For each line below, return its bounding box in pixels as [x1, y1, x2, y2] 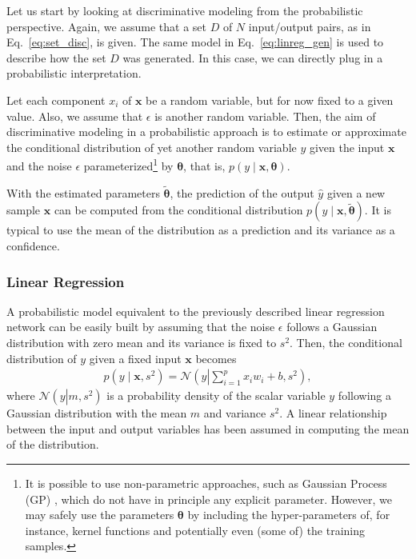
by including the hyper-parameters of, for [187, 506, 390, 523]
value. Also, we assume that [6, 107, 143, 124]
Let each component [6, 91, 106, 108]
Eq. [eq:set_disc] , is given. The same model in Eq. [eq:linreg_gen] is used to [6, 34, 384, 50]
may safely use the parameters [25, 506, 174, 523]
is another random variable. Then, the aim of [154, 107, 376, 124]
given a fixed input [89, 349, 182, 366]
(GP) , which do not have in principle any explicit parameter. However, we [25, 490, 392, 507]
